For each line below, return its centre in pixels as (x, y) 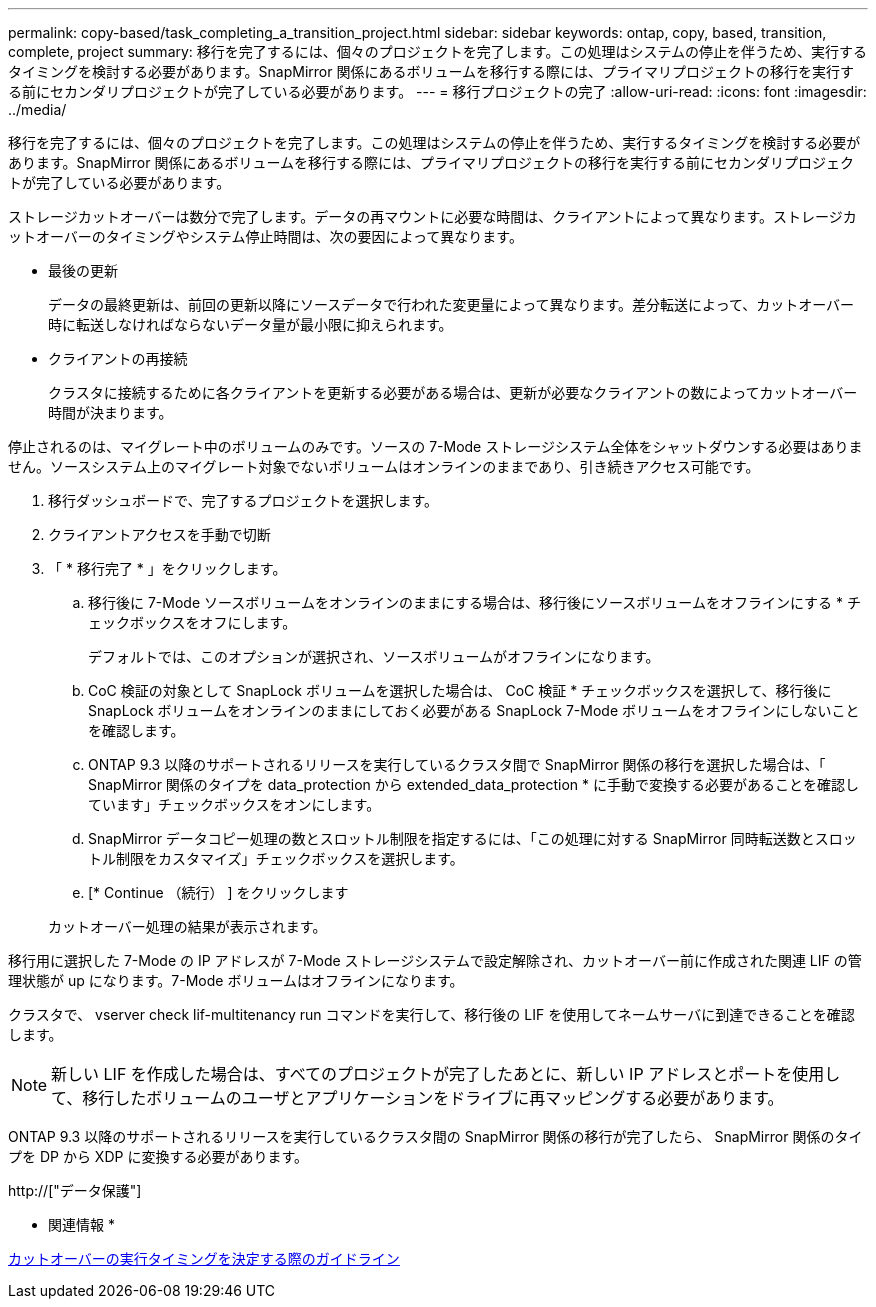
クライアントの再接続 (118, 358)
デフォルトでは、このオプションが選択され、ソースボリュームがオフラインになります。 (374, 656)
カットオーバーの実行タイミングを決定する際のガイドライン (204, 1258)
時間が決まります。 (110, 412)
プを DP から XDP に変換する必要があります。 (158, 1156)
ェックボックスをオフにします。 (192, 622)
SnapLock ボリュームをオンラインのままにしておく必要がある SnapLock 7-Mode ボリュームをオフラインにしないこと (474, 710)
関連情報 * (81, 1224)
